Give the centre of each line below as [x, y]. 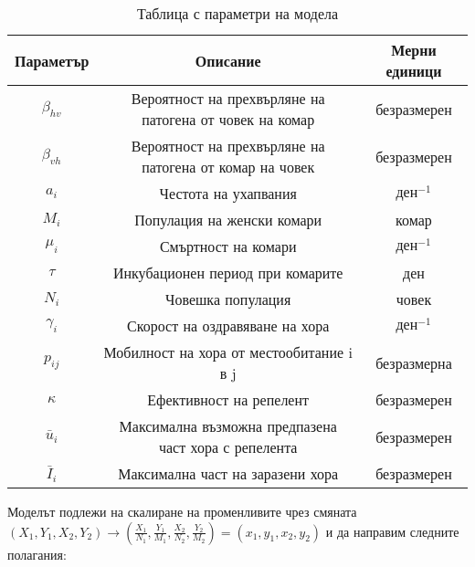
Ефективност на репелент [228, 399]
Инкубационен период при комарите [228, 273]
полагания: [37, 554]
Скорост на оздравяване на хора [228, 325]
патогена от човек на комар [228, 119]
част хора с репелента [228, 447]
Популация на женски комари [228, 220]
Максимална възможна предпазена [228, 426]
